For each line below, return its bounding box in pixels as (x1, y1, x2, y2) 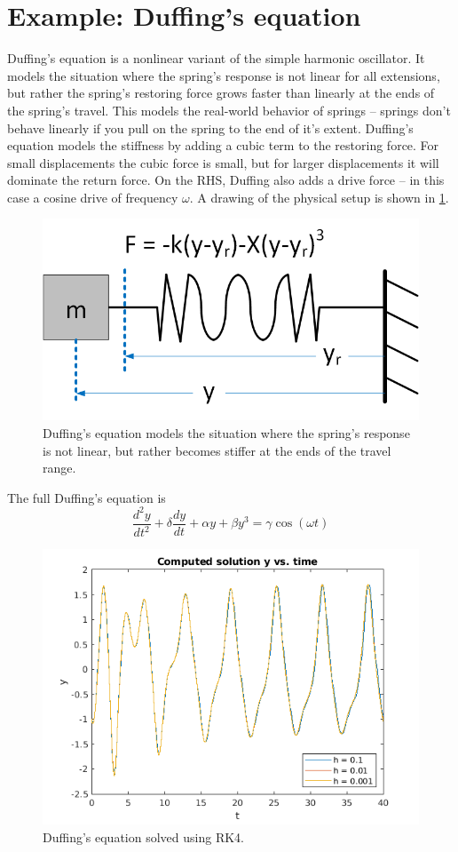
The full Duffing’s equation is (7, 488, 166, 506)
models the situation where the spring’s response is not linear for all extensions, (7, 66, 440, 84)
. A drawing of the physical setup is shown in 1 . (189, 187, 449, 206)
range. (43, 458, 76, 477)
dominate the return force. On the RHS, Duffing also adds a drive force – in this (7, 171, 445, 189)
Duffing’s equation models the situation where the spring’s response (43, 424, 410, 442)
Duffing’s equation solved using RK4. (43, 827, 244, 846)
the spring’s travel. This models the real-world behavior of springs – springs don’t (7, 100, 451, 119)
